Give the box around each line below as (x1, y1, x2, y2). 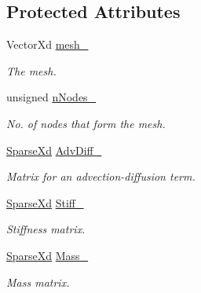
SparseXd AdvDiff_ (6, 141, 102, 158)
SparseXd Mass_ (6, 247, 89, 263)
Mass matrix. (6, 273, 70, 290)
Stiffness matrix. (6, 221, 86, 237)
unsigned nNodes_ (6, 89, 97, 105)
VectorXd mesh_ (6, 36, 89, 53)
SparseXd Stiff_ (6, 194, 84, 211)
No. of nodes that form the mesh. (6, 115, 166, 131)
